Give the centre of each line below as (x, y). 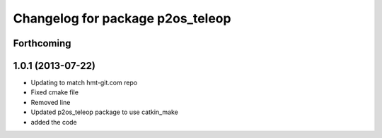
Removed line (51, 102)
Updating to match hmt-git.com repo (84, 83)
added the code (54, 122)
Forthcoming (42, 43)
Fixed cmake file (55, 92)
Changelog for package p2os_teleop (122, 18)
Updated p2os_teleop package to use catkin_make (104, 112)
